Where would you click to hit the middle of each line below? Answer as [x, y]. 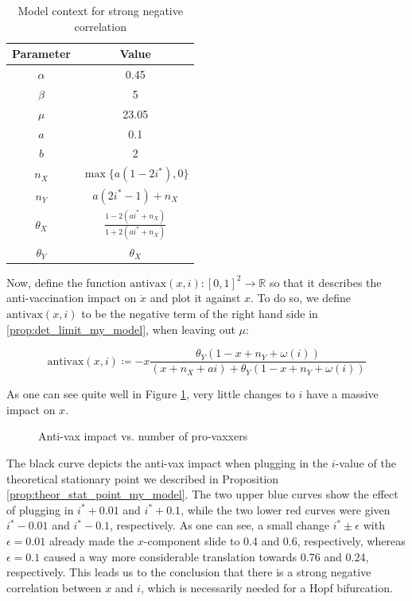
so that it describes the [325, 282]
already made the [91, 540]
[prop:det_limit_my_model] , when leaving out [121, 329]
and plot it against [195, 298]
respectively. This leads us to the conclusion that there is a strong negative [189, 572]
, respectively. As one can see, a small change [220, 525]
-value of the [365, 462]
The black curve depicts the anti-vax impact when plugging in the [167, 462]
